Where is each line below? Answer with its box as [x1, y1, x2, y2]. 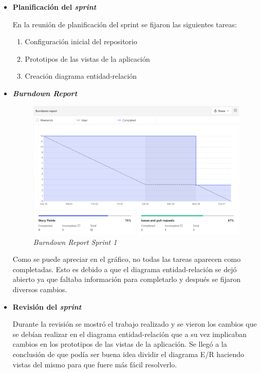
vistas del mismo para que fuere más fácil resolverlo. [12, 359, 177, 369]
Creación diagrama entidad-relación [25, 70, 137, 81]
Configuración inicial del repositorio [25, 36, 137, 47]
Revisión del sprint [12, 301, 82, 312]
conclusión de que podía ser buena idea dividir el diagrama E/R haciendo [12, 349, 245, 360]
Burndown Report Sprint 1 [33, 236, 117, 247]
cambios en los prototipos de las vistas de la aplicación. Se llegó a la [12, 339, 227, 349]
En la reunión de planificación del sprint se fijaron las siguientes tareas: [12, 19, 237, 29]
